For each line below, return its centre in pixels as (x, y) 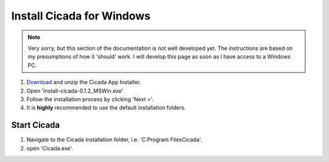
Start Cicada (36, 125)
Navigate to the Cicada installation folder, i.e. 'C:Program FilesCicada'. (114, 139)
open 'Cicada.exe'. (50, 148)
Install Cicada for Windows (81, 16)
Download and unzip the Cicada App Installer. (84, 82)
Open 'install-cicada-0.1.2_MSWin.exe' (75, 91)
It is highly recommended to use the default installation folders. (106, 108)
